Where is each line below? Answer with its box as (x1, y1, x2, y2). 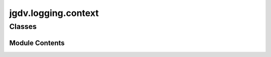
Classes (9, 22, 37, 31)
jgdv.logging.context (9, 7, 99, 18)
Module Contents (9, 38, 65, 47)
